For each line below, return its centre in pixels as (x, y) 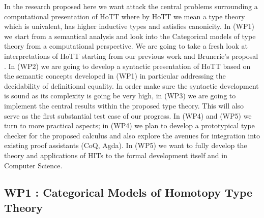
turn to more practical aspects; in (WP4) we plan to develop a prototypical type (129, 125)
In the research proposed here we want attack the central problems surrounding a (131, 6)
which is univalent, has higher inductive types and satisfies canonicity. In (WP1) (129, 26)
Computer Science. (33, 165)
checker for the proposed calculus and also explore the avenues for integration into (132, 135)
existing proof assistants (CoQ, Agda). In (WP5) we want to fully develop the (126, 145)
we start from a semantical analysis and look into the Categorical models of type (130, 36)
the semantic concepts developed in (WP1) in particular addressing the (115, 76)
